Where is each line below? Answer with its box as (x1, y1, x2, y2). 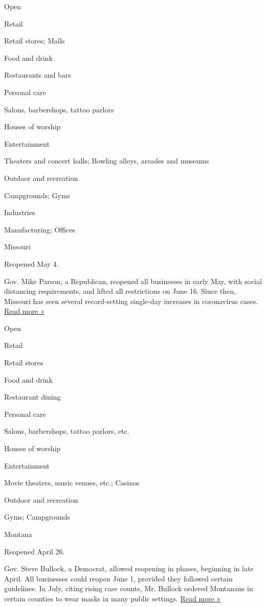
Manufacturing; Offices (4, 224, 75, 235)
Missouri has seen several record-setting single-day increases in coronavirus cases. (4, 295, 258, 306)
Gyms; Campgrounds (4, 511, 71, 522)
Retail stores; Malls (4, 35, 65, 46)
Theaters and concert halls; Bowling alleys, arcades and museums (4, 155, 209, 166)
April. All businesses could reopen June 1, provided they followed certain (4, 573, 233, 583)
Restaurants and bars (4, 69, 71, 80)
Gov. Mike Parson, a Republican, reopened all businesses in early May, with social (4, 275, 262, 286)
